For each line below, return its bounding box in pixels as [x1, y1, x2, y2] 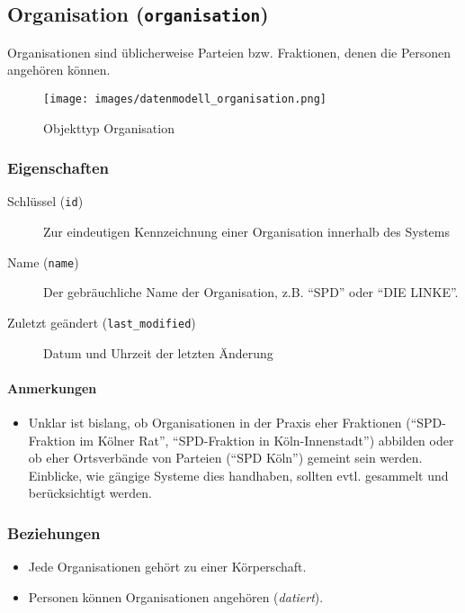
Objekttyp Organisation [43, 118, 174, 137]
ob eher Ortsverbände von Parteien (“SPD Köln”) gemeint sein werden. [28, 448, 423, 467]
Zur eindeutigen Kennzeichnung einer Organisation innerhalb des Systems [43, 222, 451, 241]
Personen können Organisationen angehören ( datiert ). [28, 587, 324, 606]
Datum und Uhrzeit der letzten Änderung [43, 343, 273, 362]
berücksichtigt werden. [28, 483, 152, 502]
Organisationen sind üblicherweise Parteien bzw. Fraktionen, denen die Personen [7, 42, 452, 61]
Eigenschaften [7, 157, 110, 179]
